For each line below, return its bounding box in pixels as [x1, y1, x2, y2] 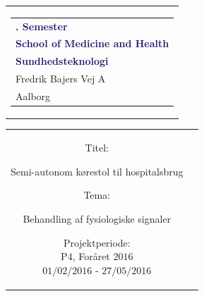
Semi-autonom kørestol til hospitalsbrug [11, 164, 184, 178]
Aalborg [16, 88, 51, 103]
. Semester [16, 18, 68, 33]
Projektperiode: [63, 235, 131, 249]
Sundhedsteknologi [16, 54, 109, 68]
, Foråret [72, 249, 110, 264]
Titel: [85, 140, 109, 155]
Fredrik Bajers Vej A [16, 71, 106, 86]
